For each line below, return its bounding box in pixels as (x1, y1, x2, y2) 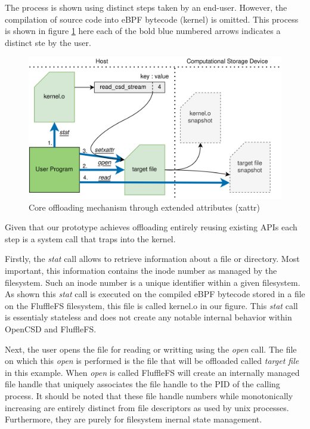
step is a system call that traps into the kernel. (5, 232, 176, 245)
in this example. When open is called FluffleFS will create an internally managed (5, 366, 300, 378)
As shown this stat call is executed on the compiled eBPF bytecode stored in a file (5, 288, 305, 300)
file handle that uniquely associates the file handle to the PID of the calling (5, 378, 280, 390)
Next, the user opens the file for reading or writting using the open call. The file (5, 342, 297, 355)
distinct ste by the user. (5, 36, 91, 48)
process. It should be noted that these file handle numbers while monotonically (5, 389, 293, 402)
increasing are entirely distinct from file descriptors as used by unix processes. (5, 401, 289, 413)
